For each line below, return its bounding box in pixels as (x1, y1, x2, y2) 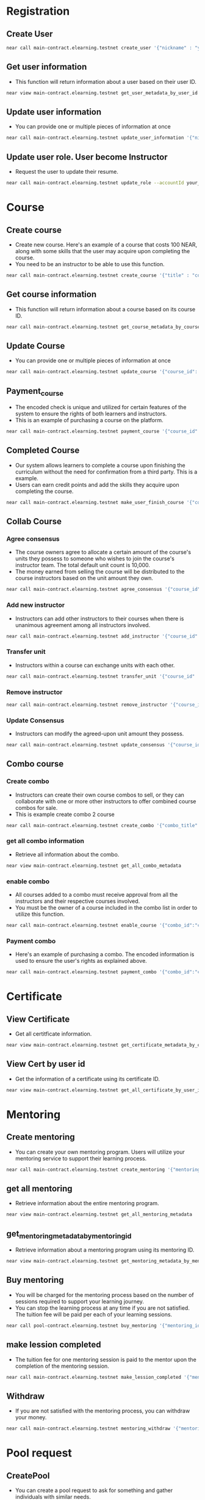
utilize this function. (15, 910, 65, 918)
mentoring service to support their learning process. (15, 1154, 147, 1162)
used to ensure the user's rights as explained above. (15, 957, 148, 965)
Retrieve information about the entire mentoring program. (15, 1200, 160, 1207)
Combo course (6, 759, 64, 769)
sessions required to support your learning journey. (15, 1298, 145, 1305)
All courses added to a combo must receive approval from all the (15, 891, 178, 899)
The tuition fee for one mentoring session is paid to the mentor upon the (15, 1356, 196, 1363)
